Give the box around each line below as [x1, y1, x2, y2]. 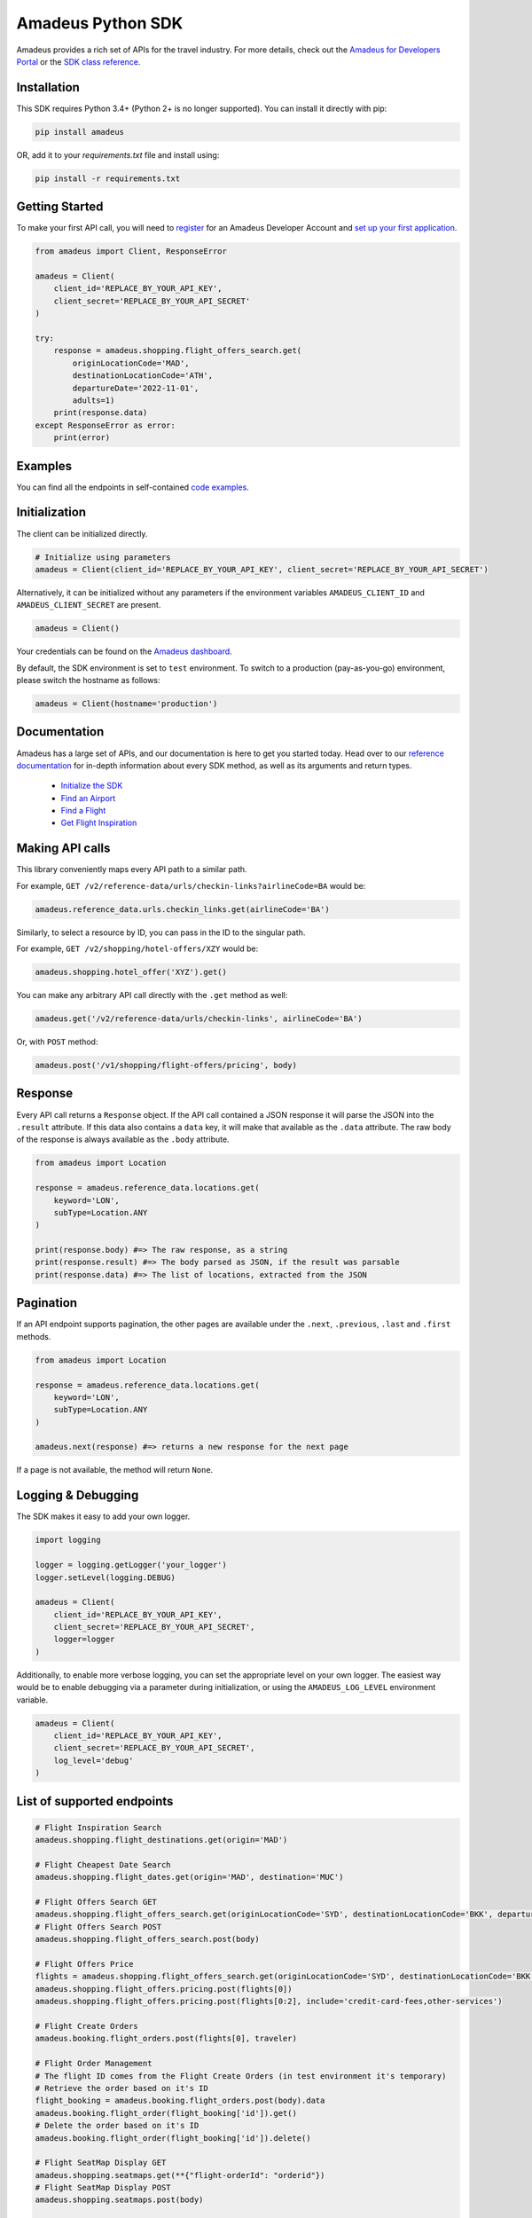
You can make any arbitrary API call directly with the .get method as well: [16, 990, 288, 1001]
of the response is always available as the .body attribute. [16, 1134, 230, 1144]
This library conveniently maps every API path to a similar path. [16, 864, 247, 875]
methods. [16, 1331, 51, 1341]
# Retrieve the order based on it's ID [35, 2083, 208, 2093]
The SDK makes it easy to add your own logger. [16, 1511, 191, 1522]
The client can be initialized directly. [16, 528, 148, 539]
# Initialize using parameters [35, 552, 172, 562]
